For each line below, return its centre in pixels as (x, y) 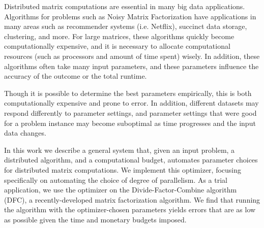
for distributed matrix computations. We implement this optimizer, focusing (123, 169)
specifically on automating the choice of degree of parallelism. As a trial (116, 180)
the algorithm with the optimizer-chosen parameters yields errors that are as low (130, 209)
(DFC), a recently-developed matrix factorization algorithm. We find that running (132, 199)
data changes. (25, 133)
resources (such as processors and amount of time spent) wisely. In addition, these (132, 56)
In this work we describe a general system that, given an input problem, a (120, 150)
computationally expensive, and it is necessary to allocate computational (117, 46)
